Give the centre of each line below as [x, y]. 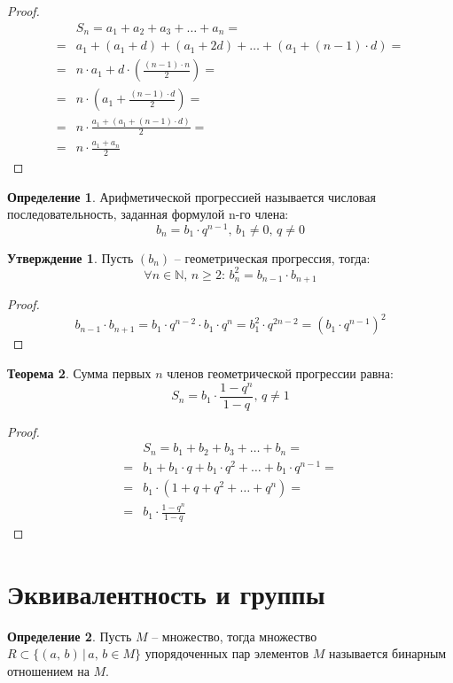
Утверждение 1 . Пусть [70, 257]
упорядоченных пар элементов [227, 653]
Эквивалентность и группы [166, 593]
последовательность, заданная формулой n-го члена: [148, 214]
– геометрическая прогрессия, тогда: [272, 257]
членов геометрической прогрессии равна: [280, 373]
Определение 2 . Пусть [70, 636]
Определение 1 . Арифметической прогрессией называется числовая [191, 196]
